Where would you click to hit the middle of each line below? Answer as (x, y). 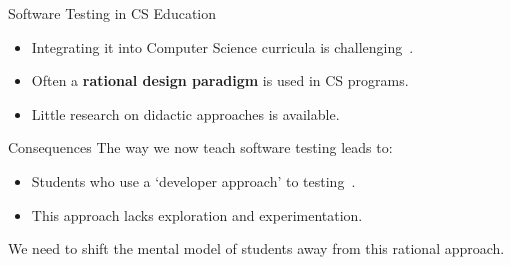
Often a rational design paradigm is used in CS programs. (220, 80)
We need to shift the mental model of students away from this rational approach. (256, 248)
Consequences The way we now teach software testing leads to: (200, 147)
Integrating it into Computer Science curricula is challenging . (222, 46)
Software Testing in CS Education (112, 13)
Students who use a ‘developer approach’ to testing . (193, 180)
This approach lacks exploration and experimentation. (197, 214)
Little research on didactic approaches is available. (185, 113)
